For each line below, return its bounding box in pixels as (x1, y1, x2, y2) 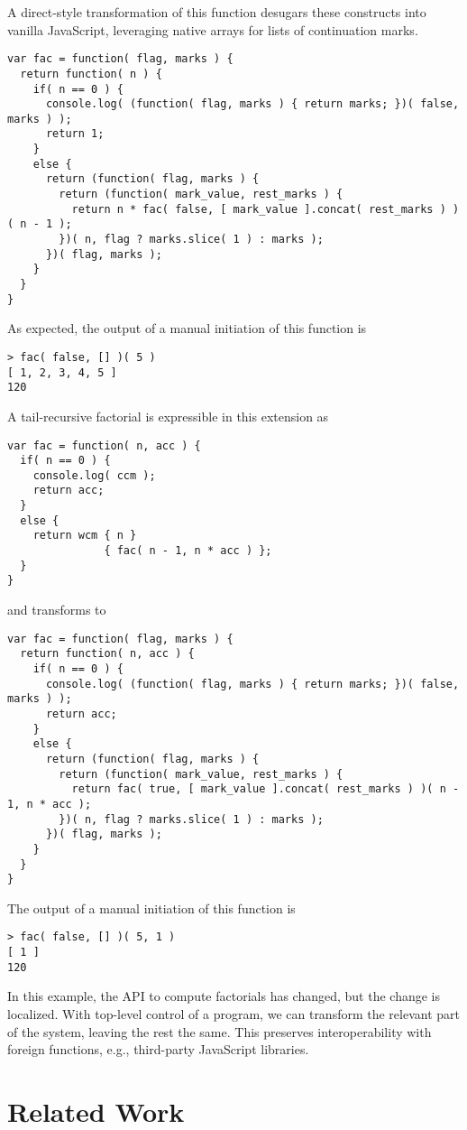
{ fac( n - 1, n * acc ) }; (104, 544, 272, 558)
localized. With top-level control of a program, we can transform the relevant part (7, 1004, 461, 1023)
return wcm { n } (32, 529, 137, 542)
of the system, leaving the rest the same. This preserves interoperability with (7, 1022, 432, 1041)
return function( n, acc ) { (20, 647, 195, 661)
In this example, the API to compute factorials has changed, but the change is (7, 986, 441, 1005)
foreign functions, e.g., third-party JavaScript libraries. (7, 1040, 309, 1059)
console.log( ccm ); (32, 468, 156, 482)
